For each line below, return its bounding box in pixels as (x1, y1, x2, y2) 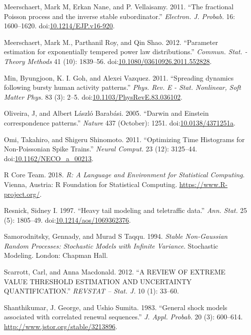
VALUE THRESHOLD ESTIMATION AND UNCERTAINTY (4, 276, 192, 286)
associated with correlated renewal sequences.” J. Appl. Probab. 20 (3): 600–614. (4, 312, 243, 322)
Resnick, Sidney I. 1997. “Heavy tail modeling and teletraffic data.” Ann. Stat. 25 (4, 205, 247, 215)
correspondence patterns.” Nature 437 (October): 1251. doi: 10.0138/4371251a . (4, 117, 236, 127)
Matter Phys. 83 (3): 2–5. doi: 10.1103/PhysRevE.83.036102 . (4, 91, 183, 102)
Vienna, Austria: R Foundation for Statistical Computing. (4, 179, 177, 189)
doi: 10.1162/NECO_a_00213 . (4, 153, 94, 163)
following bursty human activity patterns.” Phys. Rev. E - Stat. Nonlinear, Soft (4, 82, 241, 92)
